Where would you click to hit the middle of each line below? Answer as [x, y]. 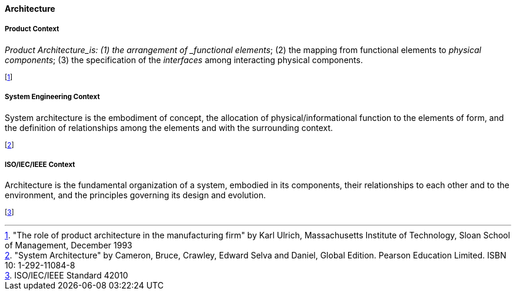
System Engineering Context [52, 97]
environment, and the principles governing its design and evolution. [135, 195]
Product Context [32, 29]
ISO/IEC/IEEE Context [40, 164]
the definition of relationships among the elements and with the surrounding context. [169, 127]
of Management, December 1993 [69, 245]
